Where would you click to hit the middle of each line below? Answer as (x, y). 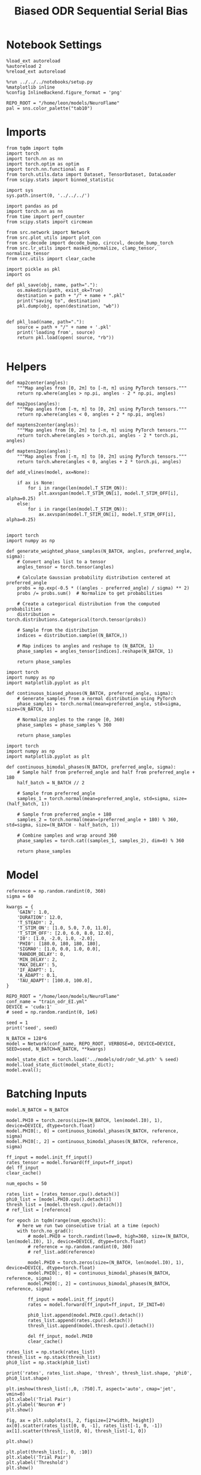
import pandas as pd (32, 206)
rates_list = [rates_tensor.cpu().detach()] (63, 1194)
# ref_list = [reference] (39, 1210)
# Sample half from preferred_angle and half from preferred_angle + (106, 772)
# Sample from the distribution (57, 630)
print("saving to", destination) (59, 301)
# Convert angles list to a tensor (62, 562)
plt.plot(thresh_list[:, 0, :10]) (50, 1452)
